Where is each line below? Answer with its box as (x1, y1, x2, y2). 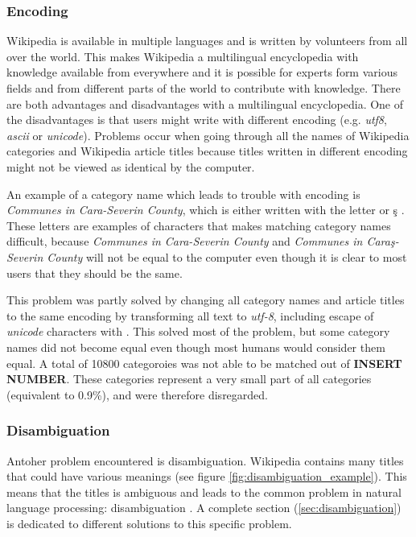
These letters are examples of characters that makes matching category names (6, 217, 391, 233)
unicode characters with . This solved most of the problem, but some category (6, 323, 390, 340)
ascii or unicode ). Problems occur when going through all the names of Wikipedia (6, 126, 410, 143)
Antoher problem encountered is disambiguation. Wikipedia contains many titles (6, 452, 404, 469)
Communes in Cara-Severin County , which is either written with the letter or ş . (6, 201, 405, 218)
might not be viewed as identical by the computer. (6, 158, 255, 175)
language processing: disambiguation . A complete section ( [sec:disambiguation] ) (6, 499, 402, 516)
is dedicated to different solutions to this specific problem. (6, 514, 292, 531)
